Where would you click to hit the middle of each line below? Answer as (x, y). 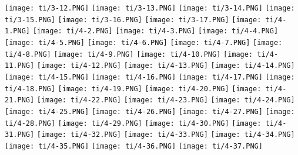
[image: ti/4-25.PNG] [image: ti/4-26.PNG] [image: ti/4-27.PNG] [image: (150, 111)
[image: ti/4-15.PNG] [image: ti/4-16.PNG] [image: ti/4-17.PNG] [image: (150, 77)
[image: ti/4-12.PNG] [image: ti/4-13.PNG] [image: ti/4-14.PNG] (166, 66)
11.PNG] (20, 66)
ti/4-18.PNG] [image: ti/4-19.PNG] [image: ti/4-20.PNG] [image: (133, 89)
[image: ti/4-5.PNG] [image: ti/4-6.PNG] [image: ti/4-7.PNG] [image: (144, 42)
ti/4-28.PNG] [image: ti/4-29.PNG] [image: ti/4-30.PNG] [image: (133, 123)
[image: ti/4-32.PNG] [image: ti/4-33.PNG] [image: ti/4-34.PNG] (166, 135)
